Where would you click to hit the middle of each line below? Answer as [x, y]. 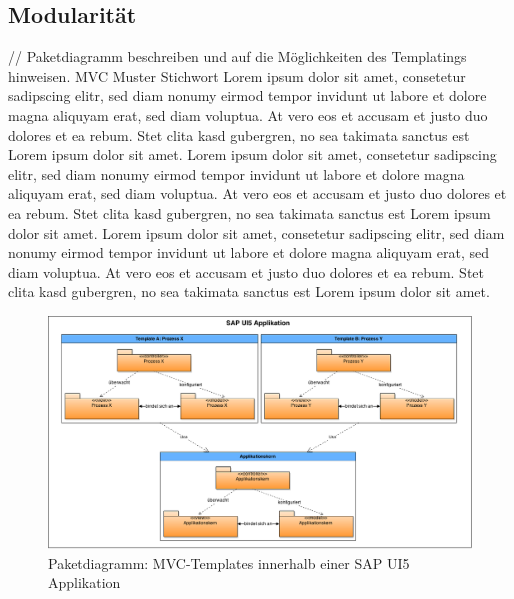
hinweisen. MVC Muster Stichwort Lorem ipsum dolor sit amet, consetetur [237, 75]
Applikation [84, 582]
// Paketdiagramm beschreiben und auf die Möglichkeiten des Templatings [237, 56]
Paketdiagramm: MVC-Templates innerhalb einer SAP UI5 [229, 562]
